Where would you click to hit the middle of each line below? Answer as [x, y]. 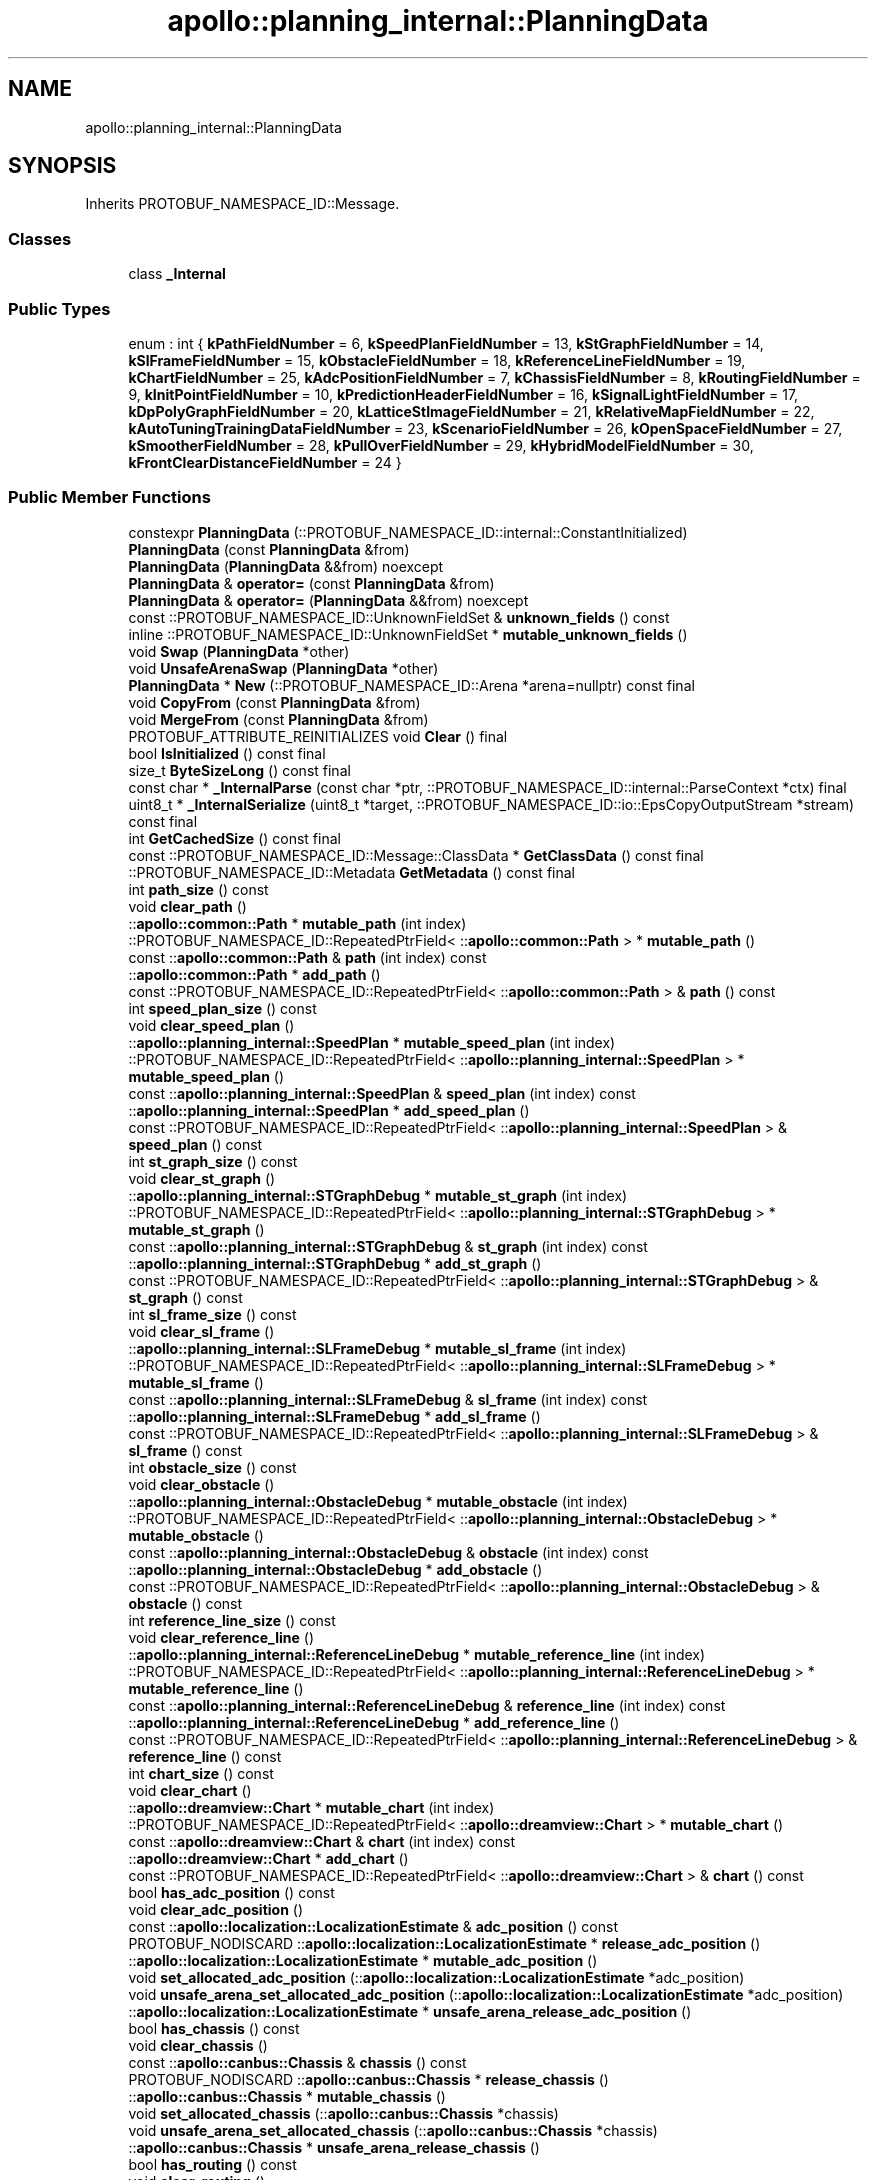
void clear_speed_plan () [211, 1025]
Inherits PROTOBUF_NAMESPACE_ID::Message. [242, 204]
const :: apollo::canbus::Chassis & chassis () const [297, 2062]
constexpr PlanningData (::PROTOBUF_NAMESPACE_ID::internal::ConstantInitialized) [408, 532]
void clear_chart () [190, 1790]
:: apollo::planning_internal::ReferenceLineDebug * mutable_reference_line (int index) [417, 1654]
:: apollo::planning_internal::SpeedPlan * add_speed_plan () [329, 1110]
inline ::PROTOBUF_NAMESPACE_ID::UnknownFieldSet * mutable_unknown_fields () [408, 634]
